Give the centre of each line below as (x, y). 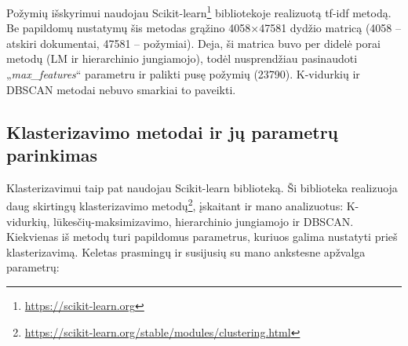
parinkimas (52, 155)
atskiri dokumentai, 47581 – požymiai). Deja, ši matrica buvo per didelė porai (193, 43)
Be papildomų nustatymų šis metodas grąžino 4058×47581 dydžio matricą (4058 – (204, 28)
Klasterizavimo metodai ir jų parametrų (173, 131)
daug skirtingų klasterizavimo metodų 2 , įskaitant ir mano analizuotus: (175, 205)
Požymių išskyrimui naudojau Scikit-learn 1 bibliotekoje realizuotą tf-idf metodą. (199, 11)
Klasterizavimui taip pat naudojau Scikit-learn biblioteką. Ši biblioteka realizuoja (202, 187)
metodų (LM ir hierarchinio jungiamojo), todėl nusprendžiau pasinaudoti (182, 58)
